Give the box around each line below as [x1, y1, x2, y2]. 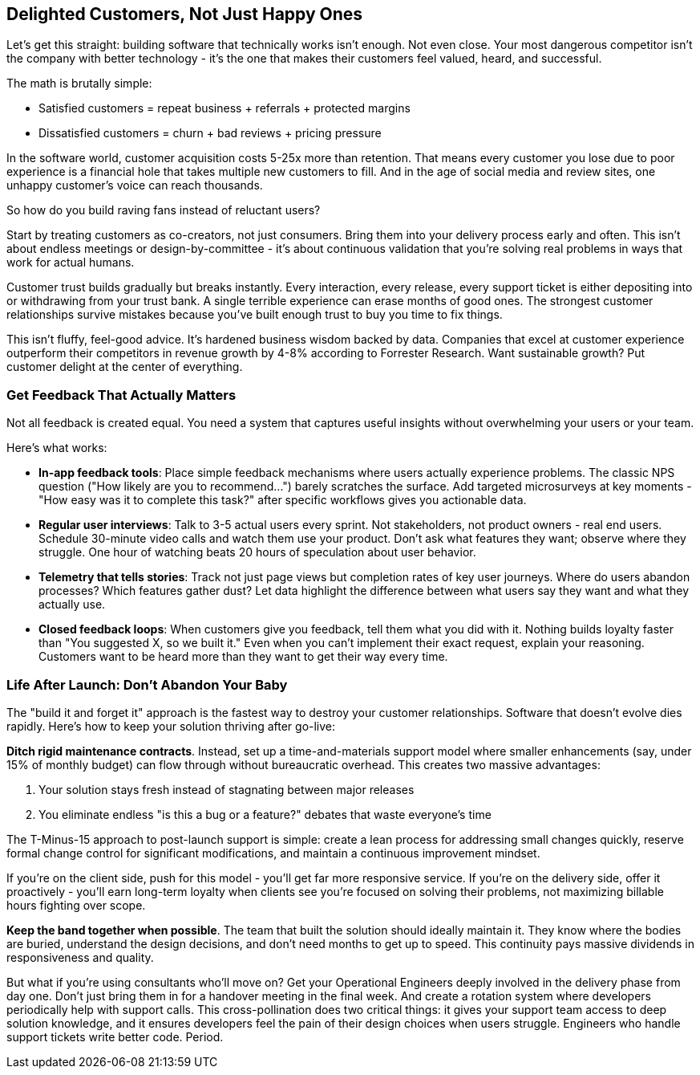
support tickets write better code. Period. [6, 1029, 224, 1044]
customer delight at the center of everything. [6, 360, 243, 374]
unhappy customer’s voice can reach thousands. [6, 178, 263, 193]
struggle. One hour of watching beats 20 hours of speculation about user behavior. [38, 545, 476, 560]
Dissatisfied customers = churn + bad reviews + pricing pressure [38, 126, 382, 140]
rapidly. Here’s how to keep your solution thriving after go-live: [6, 719, 336, 733]
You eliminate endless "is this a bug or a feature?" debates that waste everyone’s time [38, 807, 492, 821]
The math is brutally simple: [6, 76, 152, 91]
